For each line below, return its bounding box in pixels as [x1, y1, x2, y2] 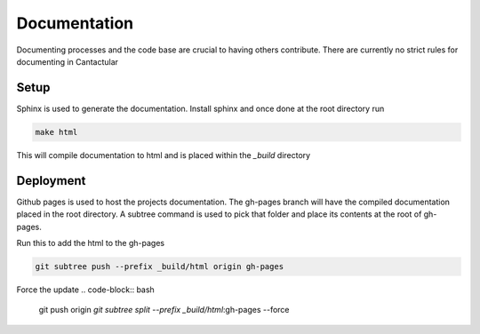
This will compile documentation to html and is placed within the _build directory [16, 149, 311, 160]
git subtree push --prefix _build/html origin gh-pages [35, 261, 284, 271]
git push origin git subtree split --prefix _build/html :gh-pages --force [38, 305, 290, 315]
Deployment [16, 173, 86, 188]
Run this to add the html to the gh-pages [16, 237, 164, 248]
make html [35, 127, 78, 137]
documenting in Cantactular [16, 56, 119, 67]
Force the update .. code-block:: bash [16, 284, 155, 295]
